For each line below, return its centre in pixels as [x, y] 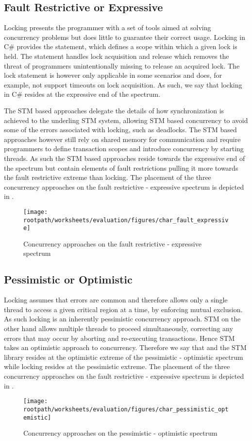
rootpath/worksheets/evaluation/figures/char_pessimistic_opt [126, 409]
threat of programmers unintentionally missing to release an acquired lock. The [122, 65]
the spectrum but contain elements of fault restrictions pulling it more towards [121, 168]
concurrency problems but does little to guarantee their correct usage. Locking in [125, 37]
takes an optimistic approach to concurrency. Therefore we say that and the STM [125, 347]
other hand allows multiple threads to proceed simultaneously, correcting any [118, 328]
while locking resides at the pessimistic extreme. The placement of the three [117, 366]
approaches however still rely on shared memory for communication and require [122, 139]
